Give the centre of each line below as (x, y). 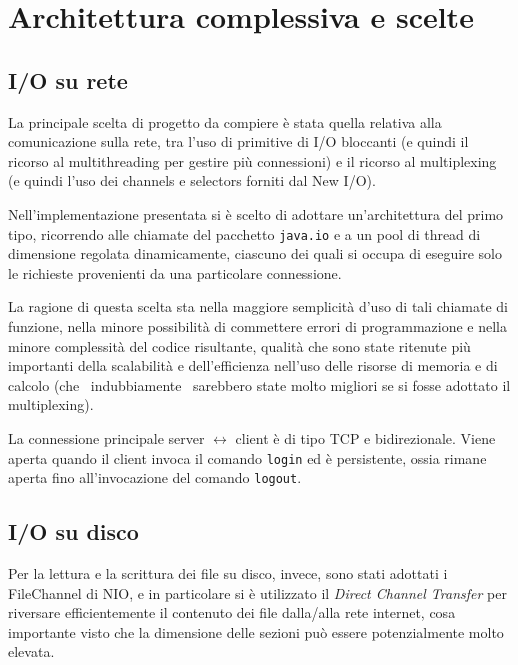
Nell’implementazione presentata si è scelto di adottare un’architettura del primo (256, 213)
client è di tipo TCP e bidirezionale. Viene (365, 437)
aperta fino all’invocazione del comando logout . (155, 477)
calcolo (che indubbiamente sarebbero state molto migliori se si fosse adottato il (259, 384)
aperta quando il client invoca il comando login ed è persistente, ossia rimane (247, 457)
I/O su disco (73, 531)
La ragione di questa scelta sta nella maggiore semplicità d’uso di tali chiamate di (258, 306)
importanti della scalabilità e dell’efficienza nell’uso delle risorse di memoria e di (253, 365)
